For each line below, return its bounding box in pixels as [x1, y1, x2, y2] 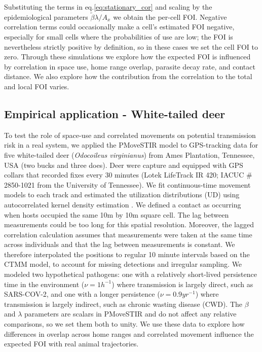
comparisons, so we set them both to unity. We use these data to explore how [4, 319, 245, 329]
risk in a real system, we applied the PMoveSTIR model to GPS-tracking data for [4, 139, 258, 150]
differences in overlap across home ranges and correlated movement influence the [4, 328, 254, 339]
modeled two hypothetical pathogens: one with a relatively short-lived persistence [4, 269, 257, 279]
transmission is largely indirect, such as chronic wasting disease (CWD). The [4, 298, 243, 309]
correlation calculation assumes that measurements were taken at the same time [4, 229, 252, 239]
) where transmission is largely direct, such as [111, 278, 253, 289]
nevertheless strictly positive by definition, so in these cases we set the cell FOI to [4, 41, 258, 52]
